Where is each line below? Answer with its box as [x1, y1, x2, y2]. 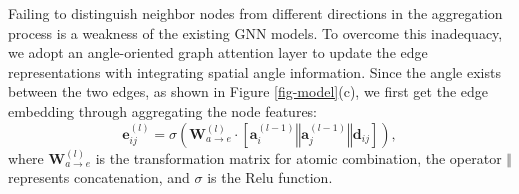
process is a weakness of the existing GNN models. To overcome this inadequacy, [8, 22, 503, 43]
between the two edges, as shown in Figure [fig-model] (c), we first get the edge [8, 81, 489, 102]
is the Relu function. [207, 167, 333, 188]
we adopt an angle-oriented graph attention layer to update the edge [8, 42, 428, 63]
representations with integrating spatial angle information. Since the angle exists [8, 61, 501, 82]
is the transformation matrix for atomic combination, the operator [95, 147, 502, 168]
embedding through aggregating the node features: [8, 100, 318, 121]
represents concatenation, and [8, 167, 190, 188]
